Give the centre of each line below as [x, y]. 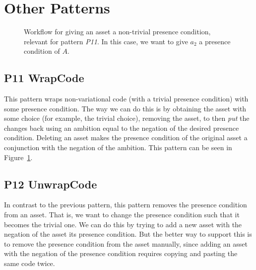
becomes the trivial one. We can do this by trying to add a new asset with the [123, 224]
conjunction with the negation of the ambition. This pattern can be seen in [118, 147]
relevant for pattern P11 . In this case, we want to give [106, 41]
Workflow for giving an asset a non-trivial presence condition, [117, 32]
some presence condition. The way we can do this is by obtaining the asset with [125, 108]
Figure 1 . [18, 157]
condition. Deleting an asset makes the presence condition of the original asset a [126, 137]
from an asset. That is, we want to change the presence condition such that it [122, 215]
